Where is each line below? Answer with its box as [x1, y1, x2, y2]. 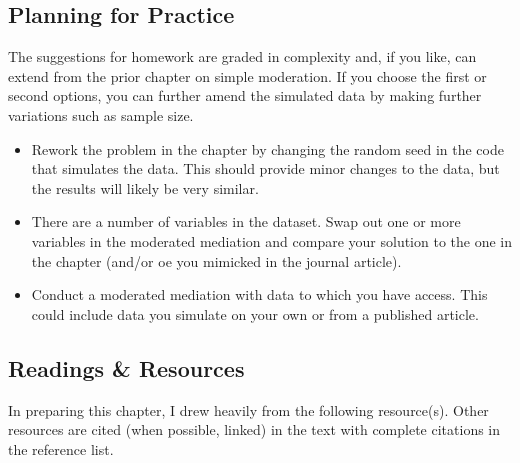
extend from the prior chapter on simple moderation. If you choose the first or [8, 65, 487, 86]
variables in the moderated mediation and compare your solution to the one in [31, 230, 513, 251]
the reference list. [8, 438, 114, 459]
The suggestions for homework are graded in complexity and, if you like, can [8, 46, 477, 67]
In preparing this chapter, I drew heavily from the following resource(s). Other [8, 399, 489, 420]
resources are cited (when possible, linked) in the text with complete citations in [8, 419, 501, 440]
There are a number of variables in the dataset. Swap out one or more [31, 211, 461, 232]
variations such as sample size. [8, 104, 194, 125]
